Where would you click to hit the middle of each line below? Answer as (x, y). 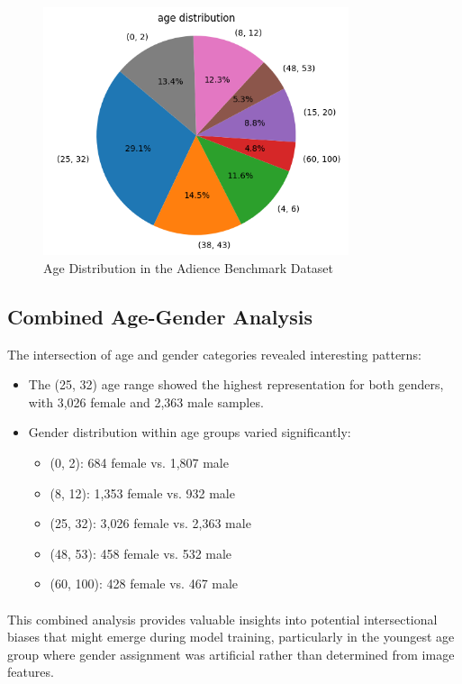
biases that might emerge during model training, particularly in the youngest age (231, 637)
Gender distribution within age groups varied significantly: (190, 432)
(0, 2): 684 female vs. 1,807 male (139, 463)
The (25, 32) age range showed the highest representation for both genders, (236, 384)
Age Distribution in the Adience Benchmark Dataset (189, 267)
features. (31, 672)
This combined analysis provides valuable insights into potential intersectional (222, 619)
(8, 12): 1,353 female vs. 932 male (142, 492)
